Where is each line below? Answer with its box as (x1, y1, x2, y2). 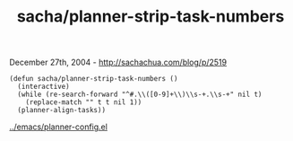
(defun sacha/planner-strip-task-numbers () (9, 75, 178, 84)
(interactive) (17, 83, 70, 92)
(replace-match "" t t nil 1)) (25, 98, 142, 107)
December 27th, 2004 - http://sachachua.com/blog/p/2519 (9, 57, 227, 68)
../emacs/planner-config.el (9, 121, 108, 132)
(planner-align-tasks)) (17, 106, 106, 115)
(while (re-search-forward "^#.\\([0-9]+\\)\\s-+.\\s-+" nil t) (17, 90, 263, 100)
